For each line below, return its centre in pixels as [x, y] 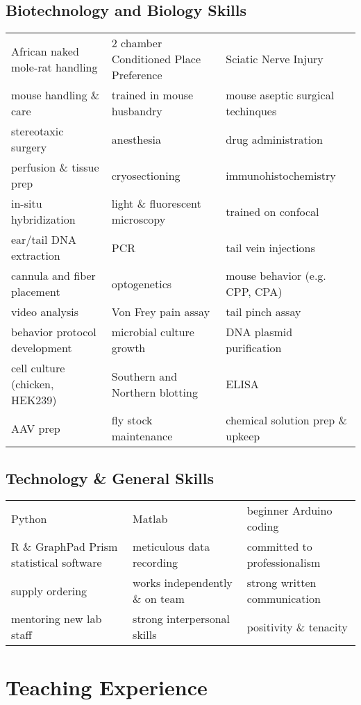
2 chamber [137, 43]
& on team [159, 599]
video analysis [45, 312]
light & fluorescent [156, 204]
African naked [45, 51]
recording [156, 563]
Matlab [150, 518]
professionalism [284, 563]
